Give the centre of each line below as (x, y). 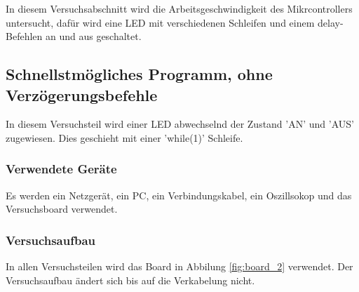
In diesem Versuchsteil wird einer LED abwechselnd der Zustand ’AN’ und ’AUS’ (180, 124)
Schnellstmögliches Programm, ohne (139, 74)
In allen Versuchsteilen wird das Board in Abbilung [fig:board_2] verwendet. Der (179, 266)
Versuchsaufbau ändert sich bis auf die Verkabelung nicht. (130, 280)
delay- (331, 22)
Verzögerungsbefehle (82, 94)
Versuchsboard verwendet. (62, 209)
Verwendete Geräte (61, 169)
